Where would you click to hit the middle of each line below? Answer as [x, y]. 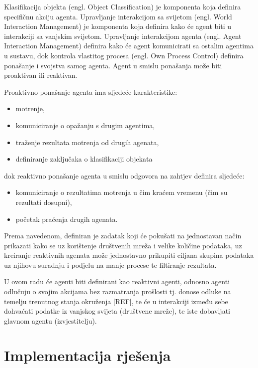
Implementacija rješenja [87, 355]
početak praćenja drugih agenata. [67, 219]
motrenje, [30, 108]
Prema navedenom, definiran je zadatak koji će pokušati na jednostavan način [123, 236]
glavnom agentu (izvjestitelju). [50, 320]
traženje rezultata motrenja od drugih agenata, [87, 142]
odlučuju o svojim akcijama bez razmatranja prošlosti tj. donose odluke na [118, 291]
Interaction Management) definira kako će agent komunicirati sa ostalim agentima [129, 46]
